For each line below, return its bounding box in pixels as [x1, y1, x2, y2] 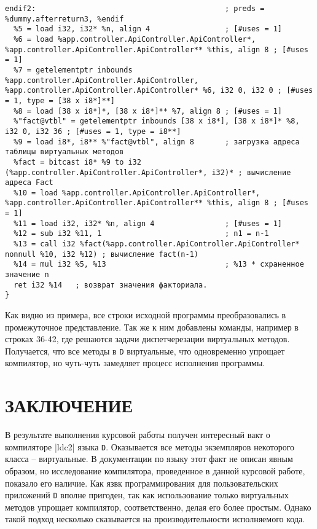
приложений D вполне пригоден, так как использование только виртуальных [5, 488, 289, 501]
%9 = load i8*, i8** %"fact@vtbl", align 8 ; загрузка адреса [14, 137, 300, 146]
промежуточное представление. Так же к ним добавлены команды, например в [5, 320, 299, 333]
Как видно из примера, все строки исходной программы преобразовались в [5, 308, 286, 321]
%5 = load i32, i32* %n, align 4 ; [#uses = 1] [14, 25, 283, 34]
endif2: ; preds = [5, 4, 265, 13]
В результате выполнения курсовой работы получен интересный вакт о [5, 428, 270, 441]
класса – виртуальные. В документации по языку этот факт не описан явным [5, 452, 293, 465]
